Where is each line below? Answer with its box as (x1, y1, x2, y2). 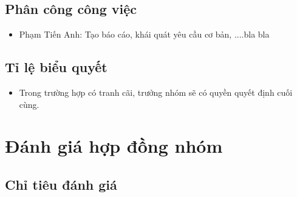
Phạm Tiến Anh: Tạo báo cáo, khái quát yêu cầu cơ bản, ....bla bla (19, 28, 270, 41)
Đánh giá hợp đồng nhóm (5, 133, 223, 158)
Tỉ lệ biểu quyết (5, 58, 108, 76)
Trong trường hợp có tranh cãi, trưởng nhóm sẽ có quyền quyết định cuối (19, 86, 293, 98)
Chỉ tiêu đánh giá (5, 175, 117, 193)
